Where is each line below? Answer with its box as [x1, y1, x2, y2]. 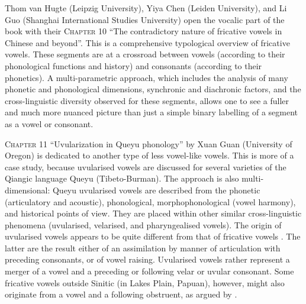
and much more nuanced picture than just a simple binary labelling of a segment [5, 106, 298, 118]
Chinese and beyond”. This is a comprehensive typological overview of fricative [5, 36, 290, 48]
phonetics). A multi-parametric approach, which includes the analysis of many [5, 71, 288, 83]
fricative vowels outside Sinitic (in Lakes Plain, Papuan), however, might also [5, 276, 285, 289]
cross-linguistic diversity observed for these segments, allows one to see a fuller [5, 94, 289, 106]
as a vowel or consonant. [5, 117, 94, 130]
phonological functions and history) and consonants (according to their [5, 59, 262, 72]
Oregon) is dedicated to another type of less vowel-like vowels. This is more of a [5, 149, 294, 161]
